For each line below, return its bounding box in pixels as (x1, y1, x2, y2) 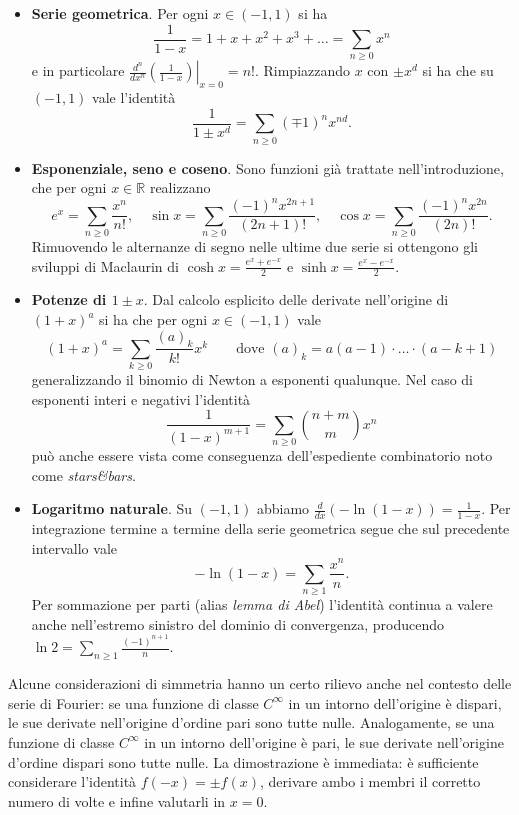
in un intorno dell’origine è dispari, (288, 692, 502, 713)
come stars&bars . (31, 464, 136, 485)
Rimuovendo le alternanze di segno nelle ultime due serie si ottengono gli (31, 236, 478, 257)
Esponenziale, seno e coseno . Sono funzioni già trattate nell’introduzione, (31, 157, 504, 178)
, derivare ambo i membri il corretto (259, 771, 481, 792)
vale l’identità (92, 87, 176, 108)
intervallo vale (31, 537, 118, 558)
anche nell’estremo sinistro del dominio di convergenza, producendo (31, 613, 445, 634)
